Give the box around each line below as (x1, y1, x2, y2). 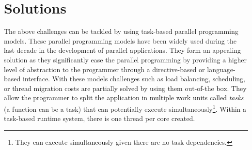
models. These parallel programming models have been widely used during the (4, 35, 236, 45)
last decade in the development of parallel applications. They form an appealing (4, 45, 241, 55)
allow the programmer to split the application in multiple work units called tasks (4, 92, 244, 103)
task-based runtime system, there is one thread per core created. (4, 113, 195, 123)
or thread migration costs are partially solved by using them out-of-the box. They (4, 83, 247, 93)
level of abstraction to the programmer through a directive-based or (4, 64, 205, 74)
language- (207, 64, 236, 74)
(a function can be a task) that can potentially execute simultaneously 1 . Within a (4, 102, 246, 114)
